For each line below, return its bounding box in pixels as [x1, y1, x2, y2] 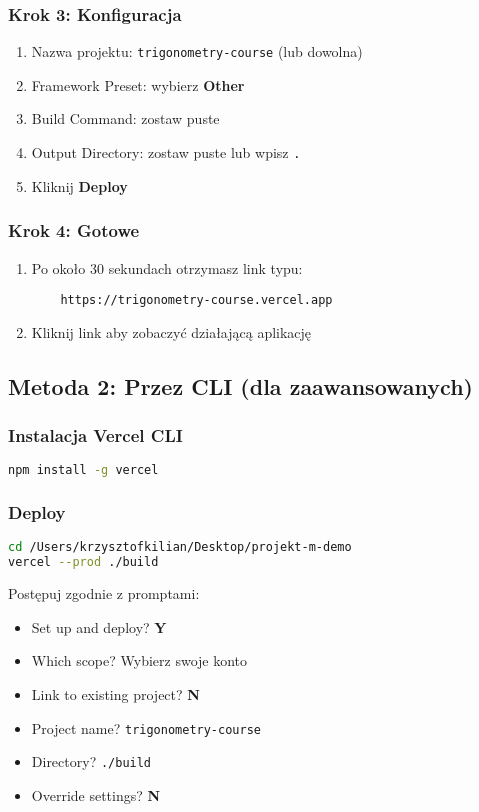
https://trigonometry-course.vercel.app [60, 293, 333, 308]
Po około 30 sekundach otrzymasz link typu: [31, 257, 303, 278]
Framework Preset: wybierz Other [31, 74, 245, 95]
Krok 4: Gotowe [8, 218, 140, 243]
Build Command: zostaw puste [31, 108, 220, 129]
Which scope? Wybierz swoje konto [31, 650, 248, 671]
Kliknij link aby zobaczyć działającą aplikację [31, 321, 312, 342]
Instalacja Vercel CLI [8, 423, 183, 448]
